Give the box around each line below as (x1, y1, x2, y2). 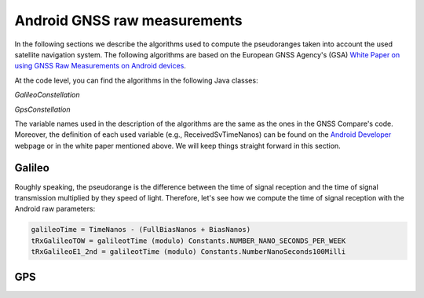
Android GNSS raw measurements (14, 12, 243, 29)
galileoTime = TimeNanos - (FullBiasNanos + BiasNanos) (31, 225, 251, 234)
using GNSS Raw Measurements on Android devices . (14, 61, 186, 71)
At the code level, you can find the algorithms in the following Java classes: (14, 75, 258, 85)
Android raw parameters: (14, 204, 96, 214)
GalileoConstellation (14, 90, 80, 100)
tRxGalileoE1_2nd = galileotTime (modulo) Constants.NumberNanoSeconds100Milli (31, 248, 346, 256)
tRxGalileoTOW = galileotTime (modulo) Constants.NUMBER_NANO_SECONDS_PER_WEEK (31, 236, 346, 245)
